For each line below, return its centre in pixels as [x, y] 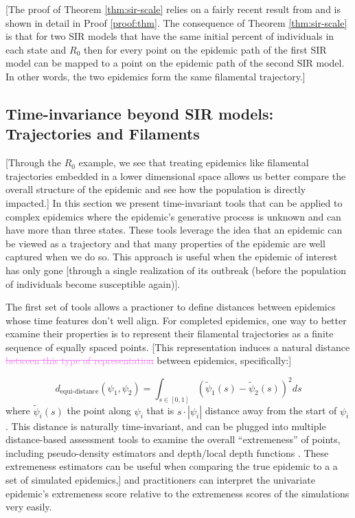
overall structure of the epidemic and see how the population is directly [156, 189]
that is [160, 410]
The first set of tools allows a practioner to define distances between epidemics [171, 307]
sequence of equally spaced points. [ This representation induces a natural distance [178, 347]
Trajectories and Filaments [103, 134]
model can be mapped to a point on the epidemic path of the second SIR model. [175, 63]
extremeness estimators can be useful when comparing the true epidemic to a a [172, 466]
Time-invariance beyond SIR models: [140, 113]
